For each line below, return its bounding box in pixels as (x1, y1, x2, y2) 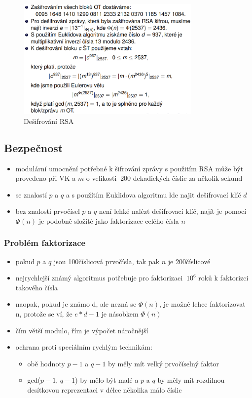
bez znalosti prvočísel (15, 206, 80, 216)
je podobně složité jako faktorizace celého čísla (38, 215, 179, 226)
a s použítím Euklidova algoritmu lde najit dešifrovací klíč (66, 189, 241, 199)
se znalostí (15, 189, 47, 199)
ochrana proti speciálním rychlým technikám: (15, 342, 152, 352)
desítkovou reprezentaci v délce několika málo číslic (27, 385, 182, 395)
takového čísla (15, 282, 58, 292)
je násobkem (101, 309, 139, 319)
